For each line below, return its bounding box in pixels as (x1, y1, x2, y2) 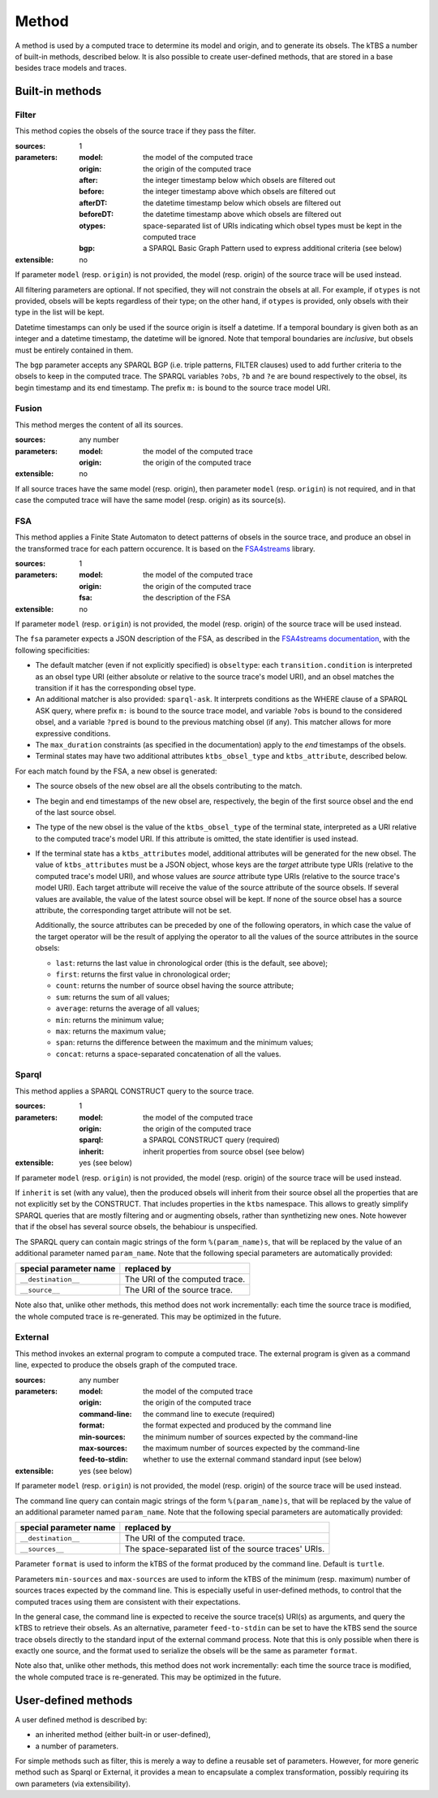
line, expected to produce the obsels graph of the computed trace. (15, 1360, 238, 1370)
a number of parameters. (35, 1741, 119, 1751)
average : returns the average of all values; (55, 1003, 200, 1013)
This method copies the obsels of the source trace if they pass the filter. (15, 126, 256, 136)
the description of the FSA (143, 593, 231, 603)
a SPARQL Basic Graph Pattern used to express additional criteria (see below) (143, 244, 402, 253)
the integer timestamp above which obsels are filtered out (143, 187, 336, 197)
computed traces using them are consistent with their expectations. (15, 1597, 241, 1606)
